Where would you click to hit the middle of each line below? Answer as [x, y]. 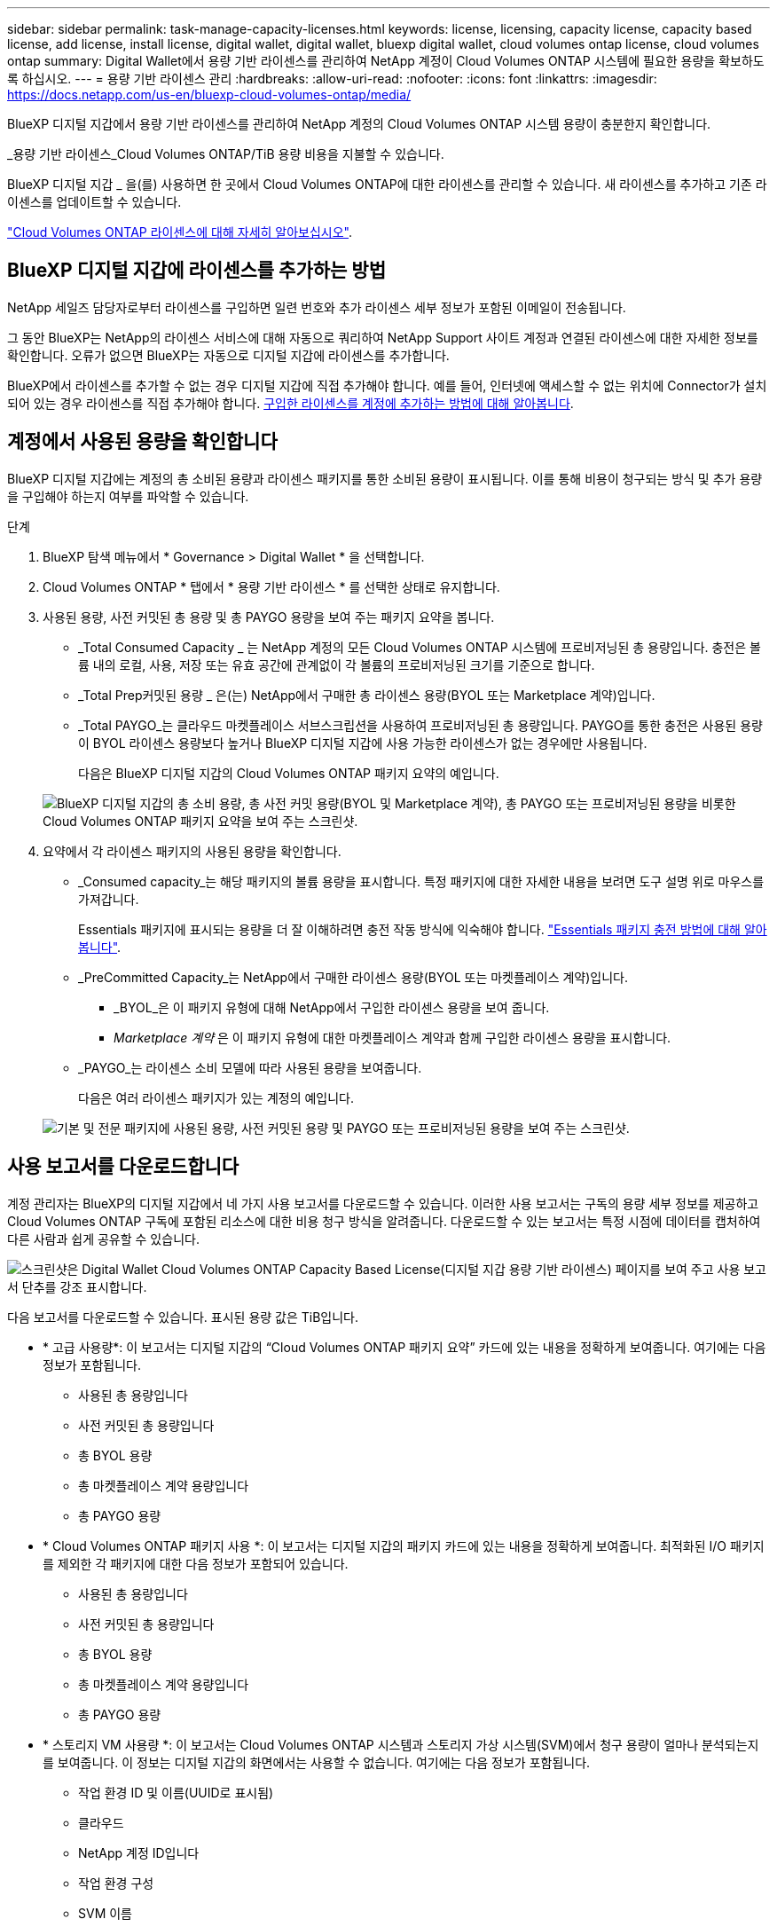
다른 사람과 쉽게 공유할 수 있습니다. [103, 1239]
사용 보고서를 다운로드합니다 [123, 1167]
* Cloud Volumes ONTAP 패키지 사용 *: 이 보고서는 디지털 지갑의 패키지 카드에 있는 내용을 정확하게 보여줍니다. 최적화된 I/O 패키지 [404, 1546]
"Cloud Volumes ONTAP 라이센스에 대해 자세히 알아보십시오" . [180, 232]
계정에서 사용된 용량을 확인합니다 [142, 442]
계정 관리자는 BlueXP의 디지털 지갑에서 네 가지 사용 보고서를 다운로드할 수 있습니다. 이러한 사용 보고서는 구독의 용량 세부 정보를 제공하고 [383, 1203]
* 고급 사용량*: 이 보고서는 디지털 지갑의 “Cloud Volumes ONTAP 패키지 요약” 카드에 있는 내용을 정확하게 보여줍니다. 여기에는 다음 [404, 1347]
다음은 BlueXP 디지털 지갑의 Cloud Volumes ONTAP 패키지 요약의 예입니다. [289, 773]
